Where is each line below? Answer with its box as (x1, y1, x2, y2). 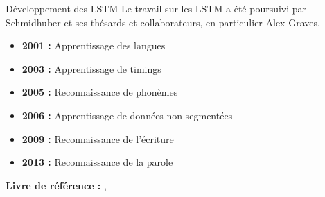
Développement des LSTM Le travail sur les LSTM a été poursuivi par (6, 1, 307, 15)
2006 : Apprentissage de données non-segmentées (21, 108, 233, 122)
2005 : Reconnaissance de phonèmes (21, 85, 178, 99)
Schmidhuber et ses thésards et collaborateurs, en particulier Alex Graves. (6, 15, 320, 29)
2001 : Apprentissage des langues (21, 38, 166, 53)
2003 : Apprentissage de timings (21, 61, 161, 76)
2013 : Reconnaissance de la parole (21, 155, 173, 169)
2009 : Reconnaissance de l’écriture (21, 131, 174, 146)
